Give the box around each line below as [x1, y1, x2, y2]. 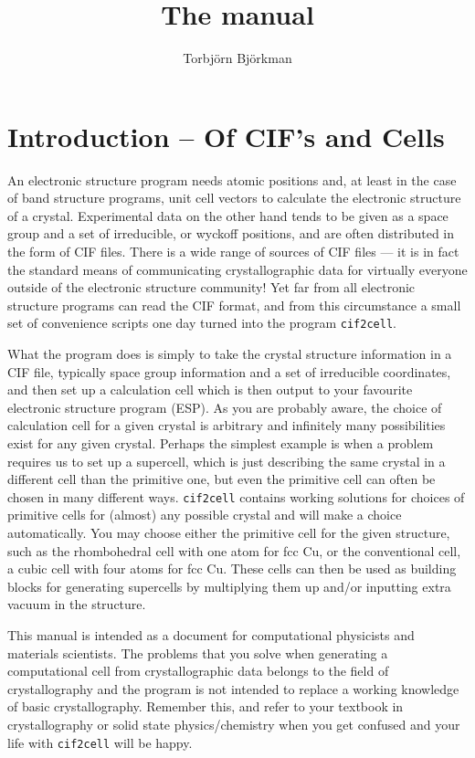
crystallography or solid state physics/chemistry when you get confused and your [7, 715, 460, 733]
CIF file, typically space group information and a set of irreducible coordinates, [7, 362, 451, 381]
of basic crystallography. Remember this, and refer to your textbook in [7, 697, 404, 716]
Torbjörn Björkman [183, 48, 292, 68]
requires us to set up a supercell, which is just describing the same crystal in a [7, 451, 446, 470]
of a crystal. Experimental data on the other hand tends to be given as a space [7, 205, 449, 225]
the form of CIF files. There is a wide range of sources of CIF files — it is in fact [7, 242, 459, 261]
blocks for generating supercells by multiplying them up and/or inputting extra [7, 576, 451, 595]
